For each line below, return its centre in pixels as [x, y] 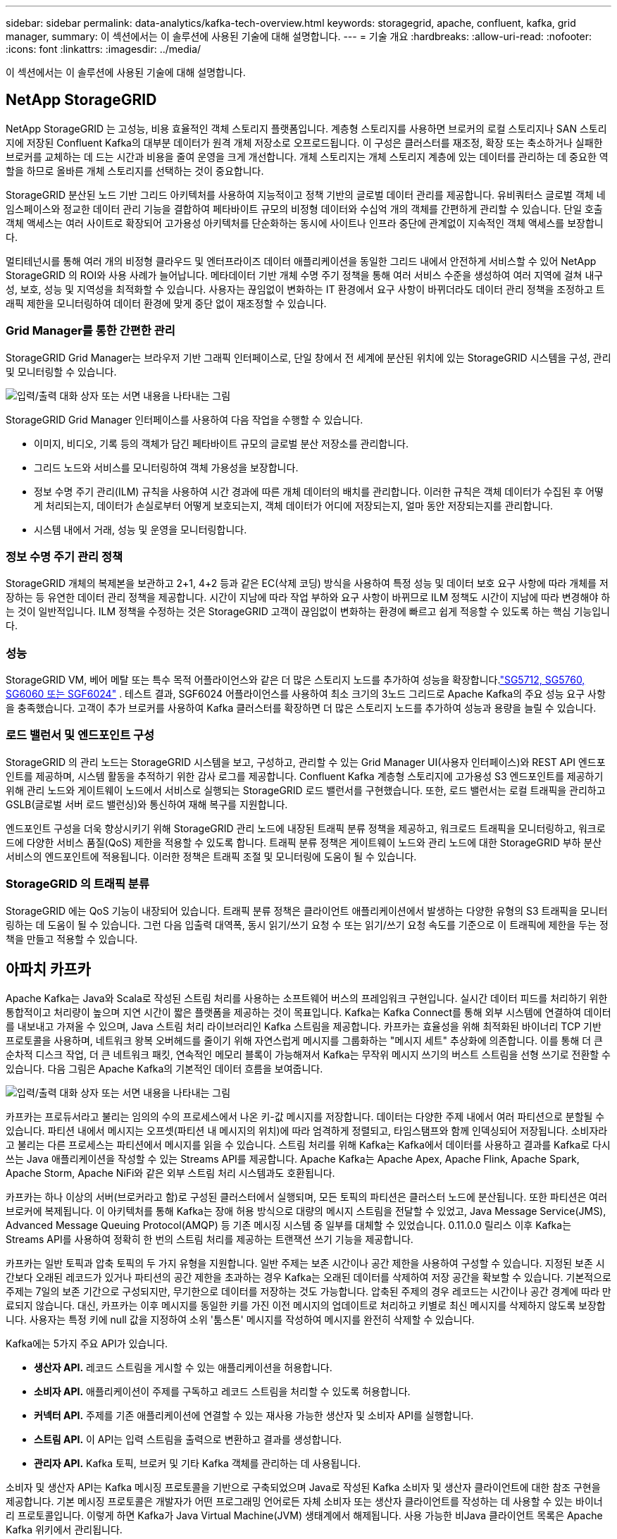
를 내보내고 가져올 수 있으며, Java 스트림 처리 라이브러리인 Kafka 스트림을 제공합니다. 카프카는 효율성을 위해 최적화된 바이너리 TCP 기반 [304, 1027]
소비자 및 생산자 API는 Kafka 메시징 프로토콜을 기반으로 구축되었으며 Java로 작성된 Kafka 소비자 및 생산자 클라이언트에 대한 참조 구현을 [303, 1488]
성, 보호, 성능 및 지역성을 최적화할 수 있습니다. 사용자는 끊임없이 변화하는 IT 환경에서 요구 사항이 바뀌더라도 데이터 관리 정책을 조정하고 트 [305, 289]
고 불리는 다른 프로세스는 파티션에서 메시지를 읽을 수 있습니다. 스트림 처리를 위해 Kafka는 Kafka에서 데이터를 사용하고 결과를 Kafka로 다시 [308, 1145]
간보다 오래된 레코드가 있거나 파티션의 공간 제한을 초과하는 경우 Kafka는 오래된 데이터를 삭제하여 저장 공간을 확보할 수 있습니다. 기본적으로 [308, 1278]
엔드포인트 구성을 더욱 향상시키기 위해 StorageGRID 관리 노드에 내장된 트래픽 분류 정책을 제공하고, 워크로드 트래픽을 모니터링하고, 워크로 [306, 828]
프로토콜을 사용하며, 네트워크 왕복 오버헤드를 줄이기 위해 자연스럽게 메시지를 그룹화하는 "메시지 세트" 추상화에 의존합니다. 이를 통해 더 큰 [304, 1041]
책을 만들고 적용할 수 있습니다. [72, 939]
